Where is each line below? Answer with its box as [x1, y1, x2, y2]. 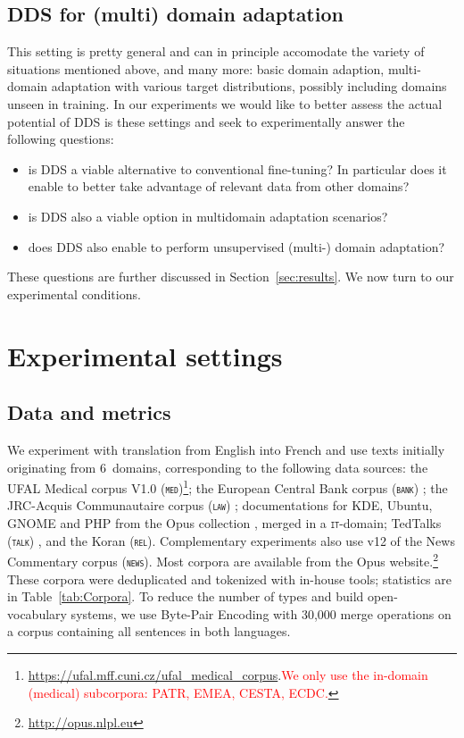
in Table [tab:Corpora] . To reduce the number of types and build [7, 587, 364, 606]
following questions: [7, 130, 114, 148]
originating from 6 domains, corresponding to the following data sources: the [7, 457, 428, 476]
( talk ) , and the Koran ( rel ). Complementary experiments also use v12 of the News [7, 531, 455, 549]
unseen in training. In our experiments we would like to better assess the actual [7, 94, 443, 113]
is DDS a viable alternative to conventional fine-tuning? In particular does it [28, 159, 447, 178]
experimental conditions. [7, 284, 141, 303]
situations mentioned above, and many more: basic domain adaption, [7, 59, 385, 78]
